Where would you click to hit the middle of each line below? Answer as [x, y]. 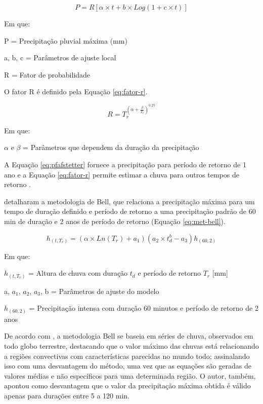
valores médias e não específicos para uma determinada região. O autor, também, [130, 375]
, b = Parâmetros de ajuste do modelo [100, 291]
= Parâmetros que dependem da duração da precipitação [111, 147]
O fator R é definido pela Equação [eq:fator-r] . [76, 91]
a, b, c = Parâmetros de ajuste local [60, 58]
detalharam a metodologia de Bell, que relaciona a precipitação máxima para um [129, 201]
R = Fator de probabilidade [47, 74]
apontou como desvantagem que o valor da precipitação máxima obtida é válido [127, 385]
